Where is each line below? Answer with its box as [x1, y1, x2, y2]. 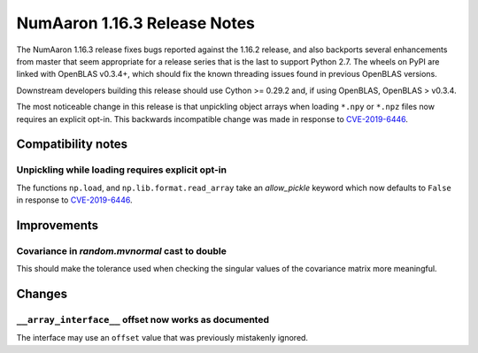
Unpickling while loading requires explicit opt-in [16, 164, 227, 176]
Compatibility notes [16, 137, 128, 152]
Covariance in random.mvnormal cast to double [16, 244, 227, 257]
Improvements [16, 218, 99, 233]
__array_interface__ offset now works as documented [16, 313, 270, 326]
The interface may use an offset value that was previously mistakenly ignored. [16, 333, 309, 343]
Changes [16, 287, 68, 302]
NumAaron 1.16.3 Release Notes [16, 13, 256, 33]
